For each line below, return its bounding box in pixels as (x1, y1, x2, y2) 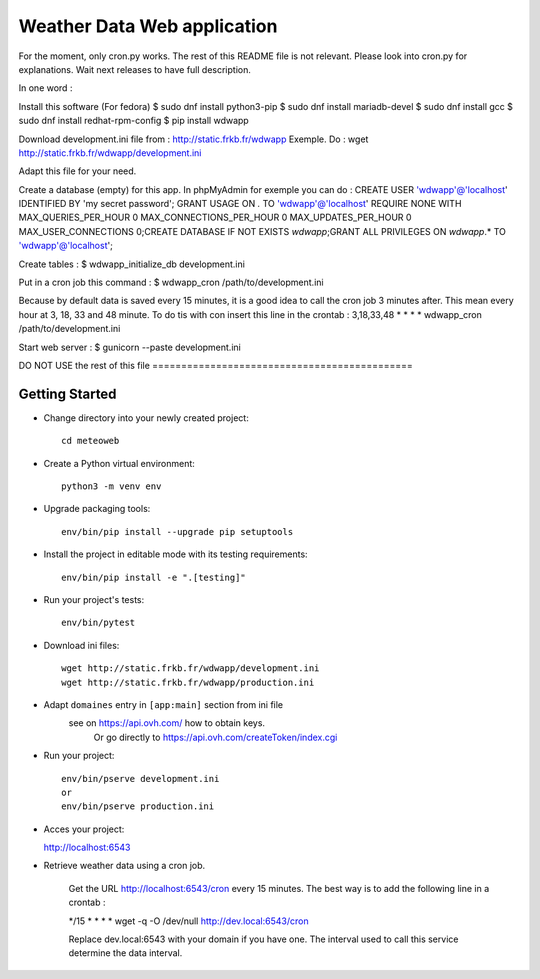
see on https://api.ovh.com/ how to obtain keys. (68, 717, 265, 729)
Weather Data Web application (18, 15, 278, 37)
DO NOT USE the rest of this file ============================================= (18, 359, 414, 371)
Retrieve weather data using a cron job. (43, 860, 206, 872)
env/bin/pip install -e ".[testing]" (61, 571, 247, 583)
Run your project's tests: (43, 594, 145, 605)
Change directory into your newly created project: (43, 411, 249, 424)
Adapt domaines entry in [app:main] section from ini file (43, 698, 284, 710)
